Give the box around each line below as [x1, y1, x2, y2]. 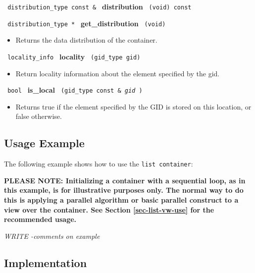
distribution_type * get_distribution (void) [7, 18, 166, 28]
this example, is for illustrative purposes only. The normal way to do [4, 185, 244, 195]
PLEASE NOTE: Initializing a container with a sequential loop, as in [4, 175, 246, 185]
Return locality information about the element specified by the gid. [15, 68, 220, 78]
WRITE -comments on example [4, 230, 100, 241]
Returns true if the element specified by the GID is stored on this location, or [15, 101, 252, 111]
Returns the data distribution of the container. [15, 35, 157, 45]
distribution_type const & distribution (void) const [7, 1, 192, 11]
